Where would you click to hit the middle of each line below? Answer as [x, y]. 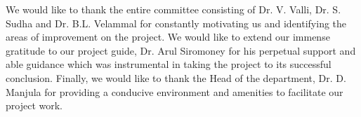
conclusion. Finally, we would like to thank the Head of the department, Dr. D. [176, 77]
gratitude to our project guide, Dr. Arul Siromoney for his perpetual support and [181, 50]
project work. [34, 105]
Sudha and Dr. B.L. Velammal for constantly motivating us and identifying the [176, 23]
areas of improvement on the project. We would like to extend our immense [168, 37]
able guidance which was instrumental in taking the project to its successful [169, 64]
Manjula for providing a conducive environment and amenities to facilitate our [175, 91]
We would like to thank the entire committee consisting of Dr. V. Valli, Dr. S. [173, 9]
